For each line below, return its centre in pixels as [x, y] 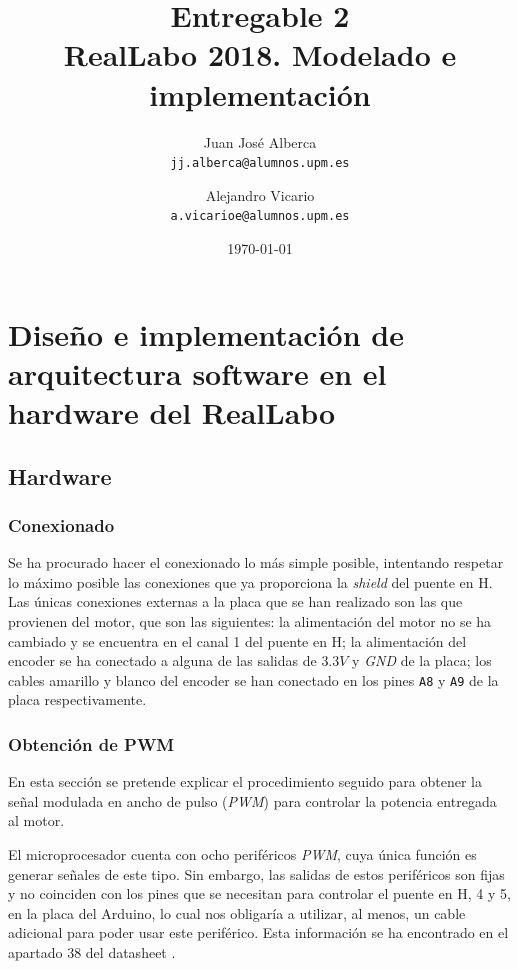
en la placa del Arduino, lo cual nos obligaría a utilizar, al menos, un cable [237, 912]
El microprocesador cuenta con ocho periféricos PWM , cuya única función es [242, 853]
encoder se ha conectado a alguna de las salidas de [162, 660]
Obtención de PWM [91, 743]
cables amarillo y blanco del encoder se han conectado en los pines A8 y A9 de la [253, 679]
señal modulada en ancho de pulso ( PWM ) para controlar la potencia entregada [252, 800]
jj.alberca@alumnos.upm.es [260, 163]
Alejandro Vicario [260, 194]
